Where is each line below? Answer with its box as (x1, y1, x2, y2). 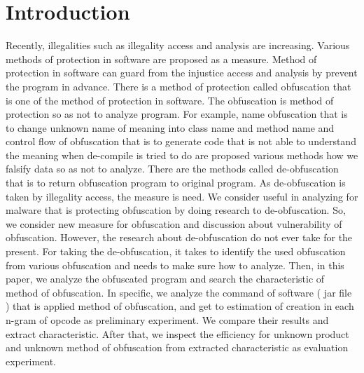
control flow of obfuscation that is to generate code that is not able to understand (6, 134, 356, 149)
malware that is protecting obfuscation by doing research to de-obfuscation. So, (6, 203, 346, 217)
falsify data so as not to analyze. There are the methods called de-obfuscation (6, 161, 339, 176)
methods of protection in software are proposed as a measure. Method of (6, 51, 317, 66)
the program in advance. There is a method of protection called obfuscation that (6, 79, 351, 93)
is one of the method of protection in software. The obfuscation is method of (6, 93, 334, 107)
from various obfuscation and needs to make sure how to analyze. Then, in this (6, 257, 344, 272)
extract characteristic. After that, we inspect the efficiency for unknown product (6, 326, 349, 341)
